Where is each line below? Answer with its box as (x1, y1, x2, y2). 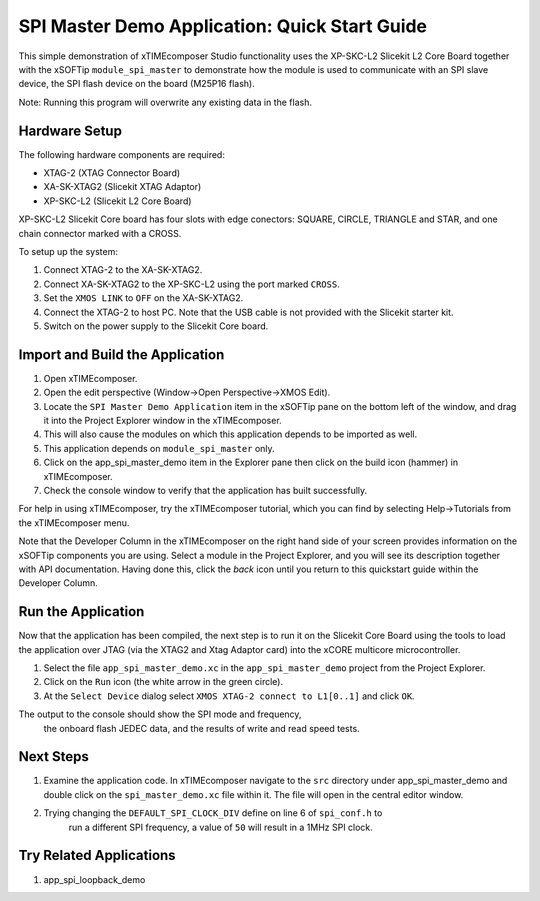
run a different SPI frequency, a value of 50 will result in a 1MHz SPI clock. (68, 821, 374, 833)
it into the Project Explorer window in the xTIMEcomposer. (43, 415, 282, 426)
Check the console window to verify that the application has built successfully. (43, 484, 368, 496)
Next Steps (18, 748, 89, 765)
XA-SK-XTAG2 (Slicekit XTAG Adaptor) (43, 181, 202, 193)
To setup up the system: (18, 245, 119, 257)
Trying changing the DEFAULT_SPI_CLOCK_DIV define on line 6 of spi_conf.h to (43, 807, 383, 819)
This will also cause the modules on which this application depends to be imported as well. (43, 428, 418, 440)
